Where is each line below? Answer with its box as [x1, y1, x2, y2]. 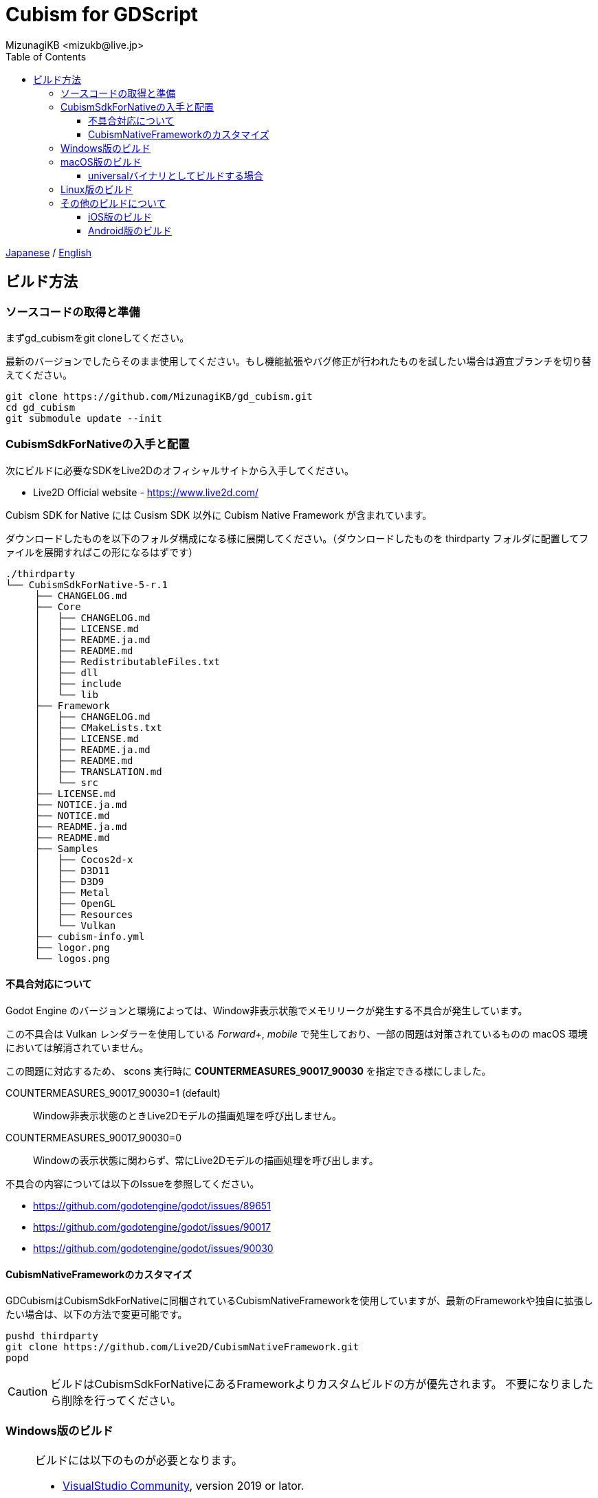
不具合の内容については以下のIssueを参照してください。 [5, 1177, 260, 1189]
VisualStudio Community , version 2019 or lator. [63, 1478, 304, 1493]
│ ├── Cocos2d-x [34, 853, 133, 865]
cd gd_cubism [5, 401, 76, 413]
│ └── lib [34, 689, 98, 700]
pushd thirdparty [5, 1330, 98, 1342]
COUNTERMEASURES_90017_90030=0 [5, 1131, 182, 1143]
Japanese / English [5, 246, 92, 258]
